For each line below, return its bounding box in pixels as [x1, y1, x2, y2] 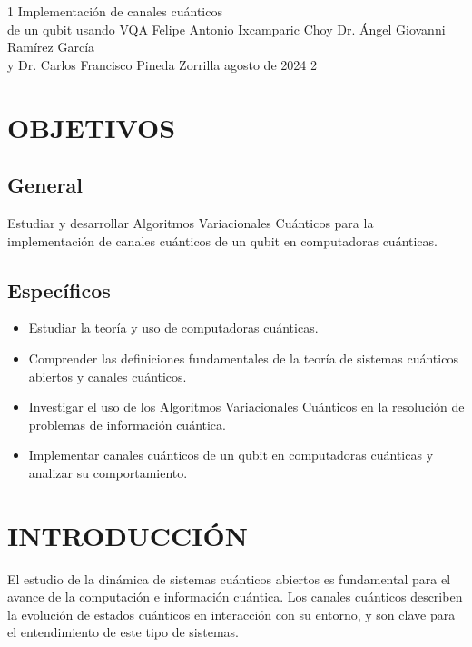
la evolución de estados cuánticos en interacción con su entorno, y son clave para [7, 604, 456, 623]
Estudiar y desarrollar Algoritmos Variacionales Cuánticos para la [7, 213, 374, 232]
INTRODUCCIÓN [7, 516, 248, 553]
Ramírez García [7, 37, 95, 56]
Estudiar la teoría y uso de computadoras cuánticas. [28, 318, 319, 337]
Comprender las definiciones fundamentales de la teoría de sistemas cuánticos [28, 348, 458, 367]
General [7, 171, 83, 199]
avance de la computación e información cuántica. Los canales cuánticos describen [7, 587, 463, 606]
